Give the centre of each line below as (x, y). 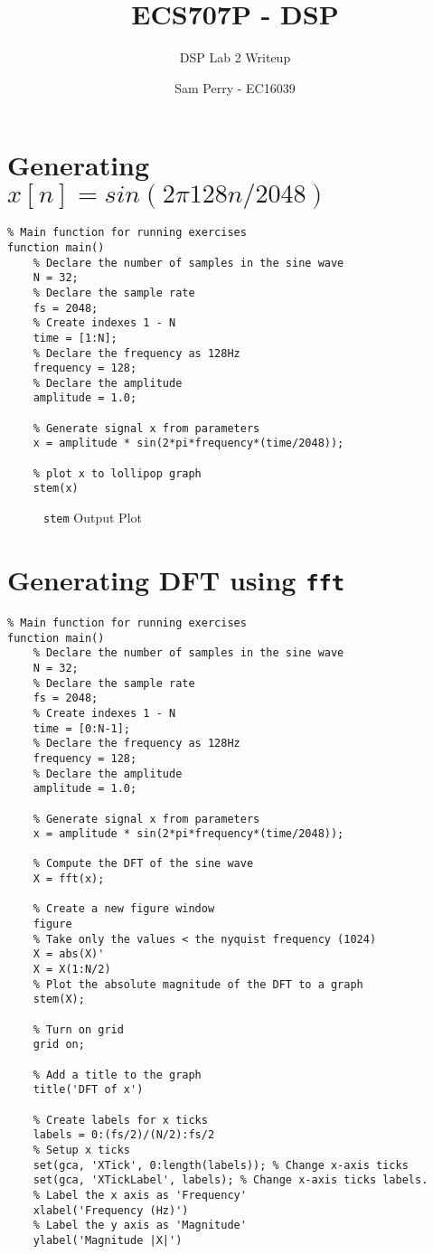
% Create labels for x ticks (120, 1120)
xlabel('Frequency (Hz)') (111, 1210)
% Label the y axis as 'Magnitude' (140, 1226)
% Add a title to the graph (117, 1075)
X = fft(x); (69, 879)
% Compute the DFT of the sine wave (143, 864)
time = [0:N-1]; (82, 728)
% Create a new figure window (124, 909)
